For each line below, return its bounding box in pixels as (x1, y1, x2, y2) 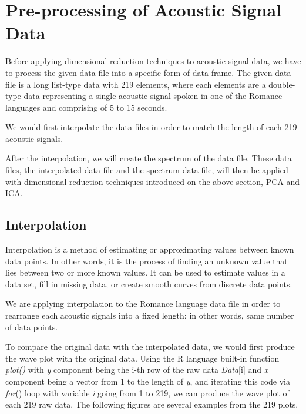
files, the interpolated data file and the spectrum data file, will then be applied (5, 164, 288, 176)
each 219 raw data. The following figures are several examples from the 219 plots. (5, 398, 298, 410)
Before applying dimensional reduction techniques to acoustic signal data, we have (5, 55, 301, 67)
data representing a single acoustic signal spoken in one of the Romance (23, 90, 283, 102)
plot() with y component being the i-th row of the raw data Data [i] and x (5, 363, 268, 376)
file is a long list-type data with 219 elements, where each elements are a (5, 78, 266, 90)
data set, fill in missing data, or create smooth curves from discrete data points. (5, 277, 292, 290)
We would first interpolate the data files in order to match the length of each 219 (5, 121, 297, 133)
